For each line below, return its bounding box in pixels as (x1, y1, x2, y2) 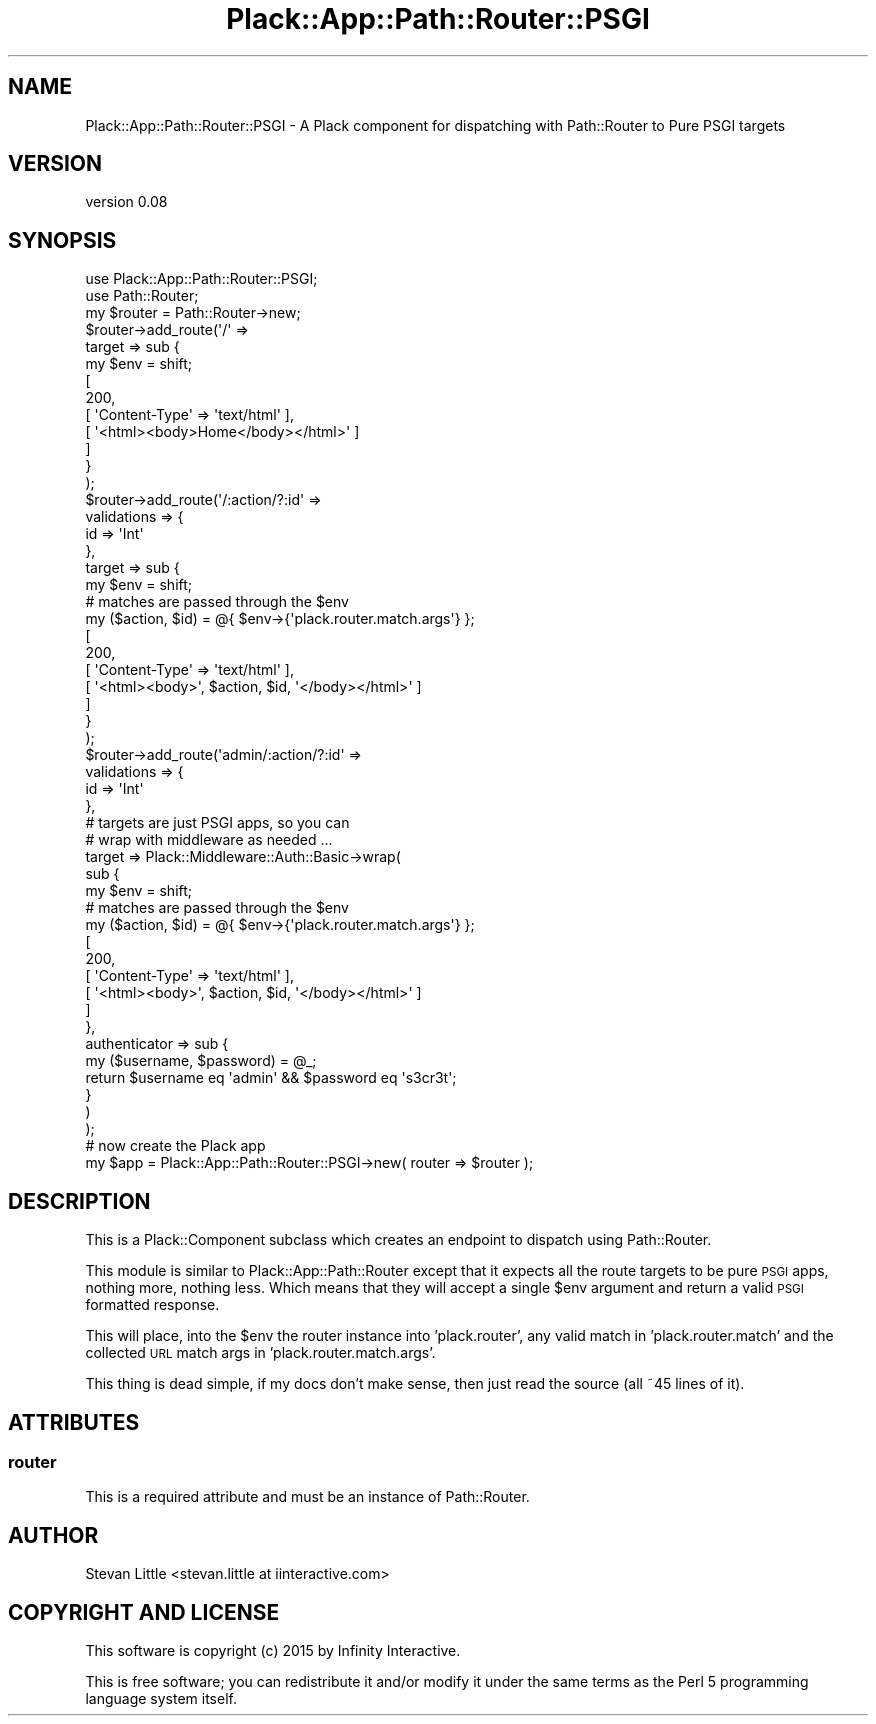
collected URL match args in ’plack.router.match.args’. (85, 1344, 436, 1362)
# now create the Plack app (85, 1137, 266, 1155)
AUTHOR (8, 1522, 99, 1548)
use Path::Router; (85, 287, 199, 305)
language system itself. (85, 1690, 237, 1708)
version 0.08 (85, 193, 168, 211)
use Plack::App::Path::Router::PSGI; (85, 270, 318, 288)
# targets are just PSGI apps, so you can (85, 814, 350, 832)
